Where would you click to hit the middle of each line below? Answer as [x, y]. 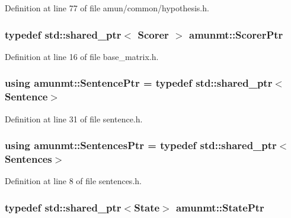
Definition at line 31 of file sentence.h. [74, 119]
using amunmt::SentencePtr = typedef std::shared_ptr [139, 83]
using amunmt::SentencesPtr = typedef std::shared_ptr [141, 145]
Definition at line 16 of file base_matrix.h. [82, 56]
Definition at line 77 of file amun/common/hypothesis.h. [107, 8]
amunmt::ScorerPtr [236, 34]
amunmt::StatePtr [220, 207]
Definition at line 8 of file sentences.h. [73, 181]
